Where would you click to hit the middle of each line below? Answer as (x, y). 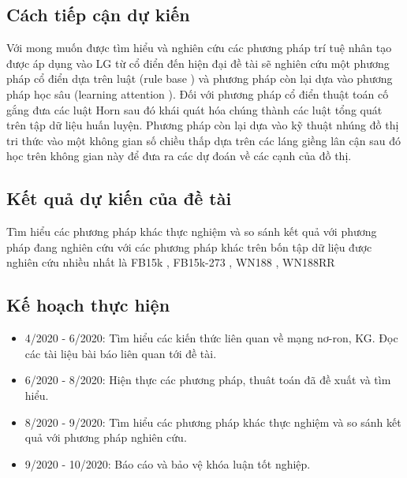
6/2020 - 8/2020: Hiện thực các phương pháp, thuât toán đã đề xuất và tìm (208, 380)
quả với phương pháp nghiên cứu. (106, 437)
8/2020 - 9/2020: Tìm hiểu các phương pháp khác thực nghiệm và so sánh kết (213, 422)
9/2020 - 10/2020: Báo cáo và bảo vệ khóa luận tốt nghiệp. (168, 463)
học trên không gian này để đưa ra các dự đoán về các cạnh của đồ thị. (179, 156)
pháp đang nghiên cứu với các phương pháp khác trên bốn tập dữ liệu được (189, 246)
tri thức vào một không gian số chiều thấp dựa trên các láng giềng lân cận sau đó (203, 140)
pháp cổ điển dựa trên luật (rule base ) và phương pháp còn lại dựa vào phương (200, 78)
